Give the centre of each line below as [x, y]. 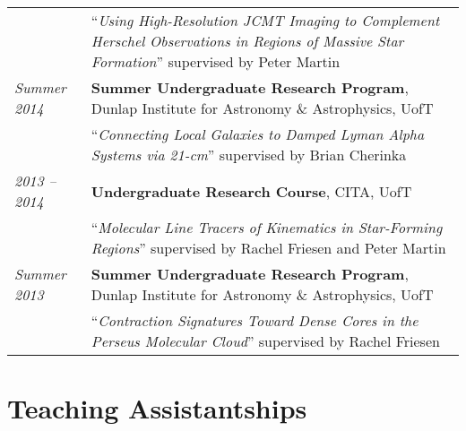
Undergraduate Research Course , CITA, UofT [251, 191]
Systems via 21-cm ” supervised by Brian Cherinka [249, 155]
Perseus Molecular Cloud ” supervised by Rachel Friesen [265, 341]
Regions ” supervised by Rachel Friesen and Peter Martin [268, 248]
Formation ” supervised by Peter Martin [216, 61]
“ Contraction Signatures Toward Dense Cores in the [255, 320]
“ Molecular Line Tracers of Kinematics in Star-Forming [267, 227]
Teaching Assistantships [157, 408]
